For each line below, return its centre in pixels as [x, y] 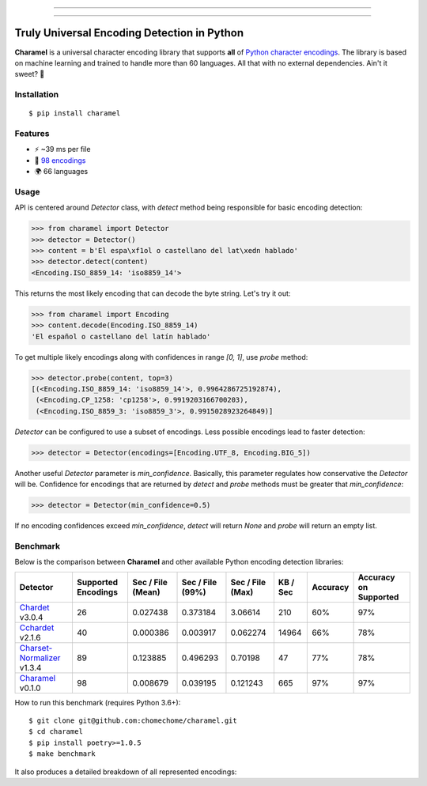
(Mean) [146, 591]
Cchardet [37, 627]
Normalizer [40, 658]
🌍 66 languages [61, 172]
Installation [37, 95]
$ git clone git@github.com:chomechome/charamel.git [133, 720]
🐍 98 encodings [60, 160]
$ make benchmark [62, 754]
